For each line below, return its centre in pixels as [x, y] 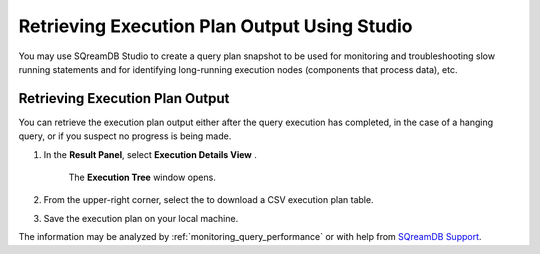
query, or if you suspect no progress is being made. [125, 136]
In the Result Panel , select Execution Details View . [150, 154]
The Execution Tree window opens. [142, 177]
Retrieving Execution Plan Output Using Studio [215, 26]
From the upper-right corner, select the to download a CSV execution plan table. [208, 200]
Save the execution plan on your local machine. [141, 218]
